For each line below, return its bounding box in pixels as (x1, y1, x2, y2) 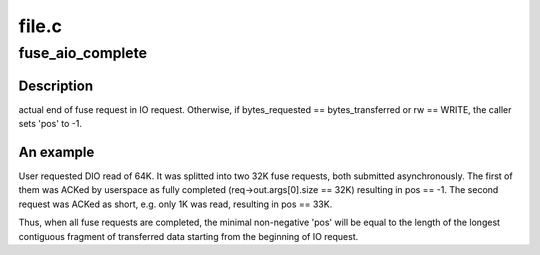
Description (18, 77, 94, 94)
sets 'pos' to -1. (18, 118, 82, 130)
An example (18, 143, 95, 160)
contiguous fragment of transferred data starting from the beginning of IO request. (18, 230, 359, 242)
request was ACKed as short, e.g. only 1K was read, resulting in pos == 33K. (18, 198, 333, 210)
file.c (18, 15, 63, 37)
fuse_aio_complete (18, 44, 148, 62)
